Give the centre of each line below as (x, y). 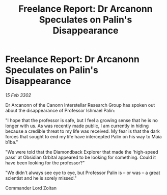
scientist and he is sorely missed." (41, 178)
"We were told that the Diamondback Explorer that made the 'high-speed (82, 152)
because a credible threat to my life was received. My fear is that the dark (83, 131)
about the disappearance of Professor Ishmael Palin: (60, 110)
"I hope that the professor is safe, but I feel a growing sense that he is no (81, 120)
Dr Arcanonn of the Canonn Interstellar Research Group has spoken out (80, 105)
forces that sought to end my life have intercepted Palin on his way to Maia (83, 136)
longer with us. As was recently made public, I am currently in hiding (77, 126)
